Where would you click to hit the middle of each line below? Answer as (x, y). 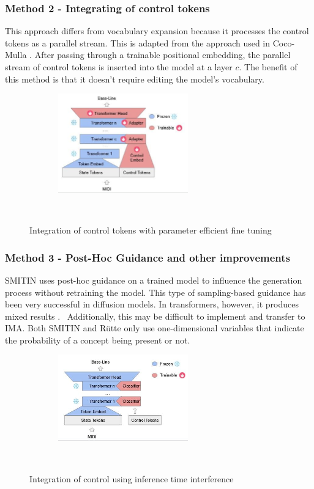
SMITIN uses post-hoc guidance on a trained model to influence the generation (154, 280)
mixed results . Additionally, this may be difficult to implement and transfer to (155, 316)
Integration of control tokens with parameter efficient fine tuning (151, 230)
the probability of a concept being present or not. (98, 340)
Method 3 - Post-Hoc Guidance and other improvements (148, 257)
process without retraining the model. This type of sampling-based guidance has (155, 292)
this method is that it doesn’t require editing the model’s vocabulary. (135, 79)
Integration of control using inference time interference (132, 478)
